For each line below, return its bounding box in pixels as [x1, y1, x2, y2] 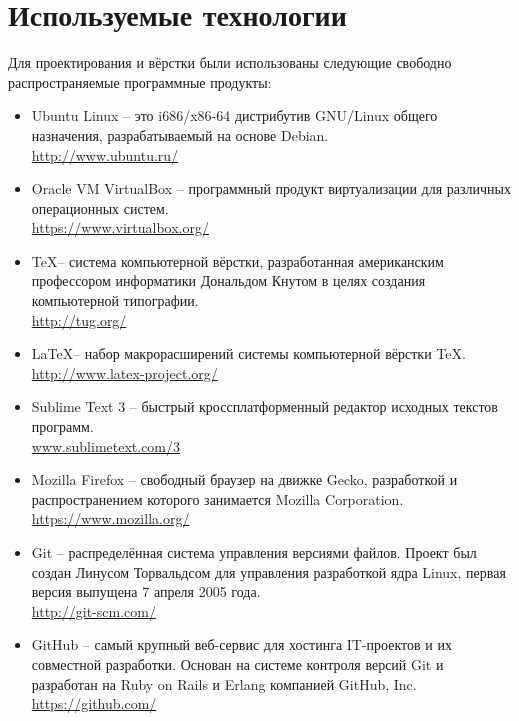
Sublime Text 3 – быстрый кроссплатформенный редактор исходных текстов [31, 396, 498, 417]
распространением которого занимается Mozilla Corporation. [31, 488, 404, 509]
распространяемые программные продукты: [8, 71, 272, 92]
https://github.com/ [31, 693, 157, 714]
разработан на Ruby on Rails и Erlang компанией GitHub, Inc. [31, 673, 417, 694]
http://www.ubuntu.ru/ [31, 144, 179, 165]
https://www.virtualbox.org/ [31, 217, 209, 238]
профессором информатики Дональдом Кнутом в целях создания [31, 270, 426, 291]
